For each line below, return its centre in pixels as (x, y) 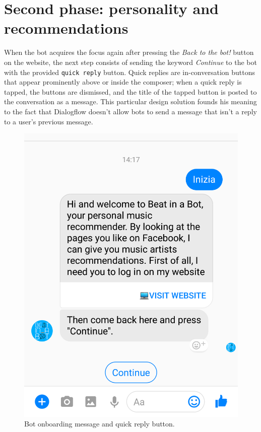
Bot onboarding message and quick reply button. (100, 424)
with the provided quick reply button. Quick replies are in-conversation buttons (130, 72)
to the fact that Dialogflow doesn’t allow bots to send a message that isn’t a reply (130, 111)
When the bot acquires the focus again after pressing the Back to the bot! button (129, 52)
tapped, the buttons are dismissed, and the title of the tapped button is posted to (130, 91)
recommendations (66, 28)
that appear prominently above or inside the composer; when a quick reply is (123, 82)
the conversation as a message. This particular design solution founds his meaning (130, 101)
